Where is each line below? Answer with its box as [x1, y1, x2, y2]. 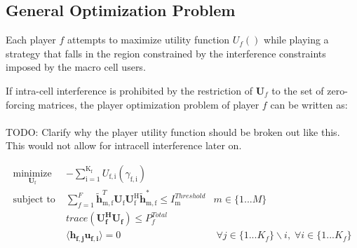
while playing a [264, 32, 329, 47]
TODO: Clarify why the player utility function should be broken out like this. [6, 124, 340, 139]
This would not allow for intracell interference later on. [6, 138, 242, 153]
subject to [13, 195, 55, 205]
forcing [6, 97, 35, 111]
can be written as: [270, 97, 348, 111]
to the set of [271, 83, 324, 97]
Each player [6, 32, 56, 47]
